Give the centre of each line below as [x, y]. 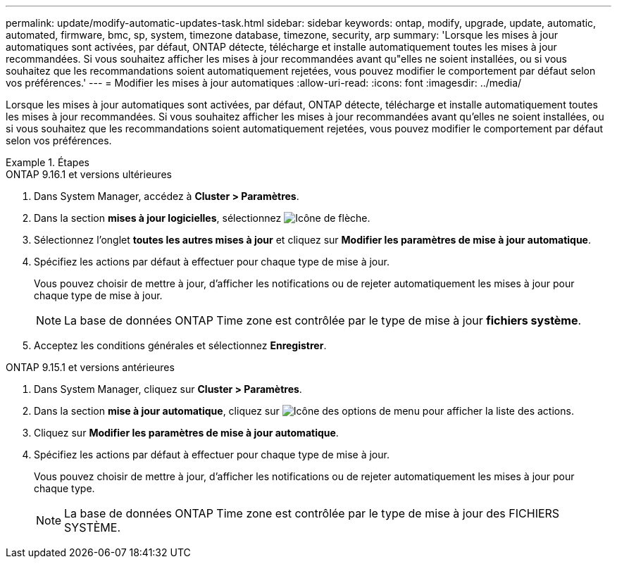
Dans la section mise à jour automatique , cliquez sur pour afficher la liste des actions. [304, 411]
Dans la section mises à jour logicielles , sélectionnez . [202, 218]
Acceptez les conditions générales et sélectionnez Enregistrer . [180, 345]
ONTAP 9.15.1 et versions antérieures [90, 367]
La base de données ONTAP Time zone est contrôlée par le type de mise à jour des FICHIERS [312, 513]
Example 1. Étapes [48, 162]
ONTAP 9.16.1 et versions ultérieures [89, 174]
